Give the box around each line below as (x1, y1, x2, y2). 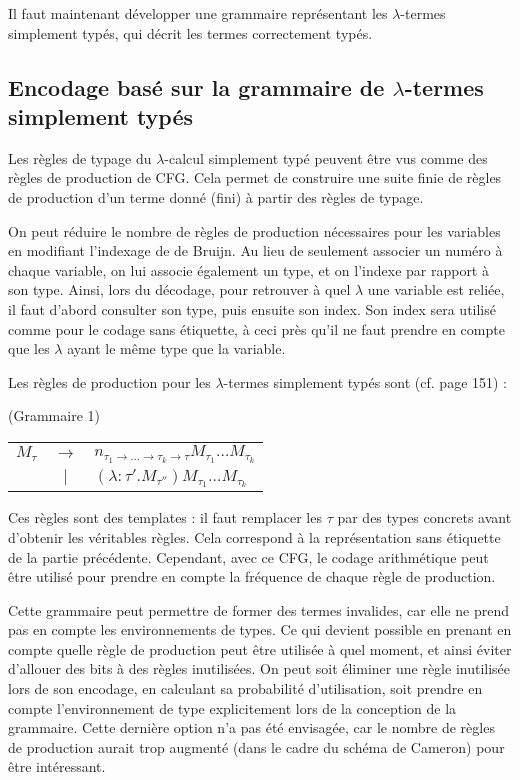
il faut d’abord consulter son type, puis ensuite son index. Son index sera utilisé (8, 298, 496, 319)
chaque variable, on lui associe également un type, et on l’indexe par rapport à (8, 259, 489, 280)
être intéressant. (8, 756, 106, 777)
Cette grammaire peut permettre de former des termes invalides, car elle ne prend (8, 599, 510, 620)
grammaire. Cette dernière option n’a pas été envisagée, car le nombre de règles (8, 717, 495, 738)
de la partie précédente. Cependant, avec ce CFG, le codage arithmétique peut (8, 546, 489, 567)
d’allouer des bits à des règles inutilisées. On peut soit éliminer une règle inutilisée (8, 658, 511, 679)
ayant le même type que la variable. (67, 338, 286, 359)
